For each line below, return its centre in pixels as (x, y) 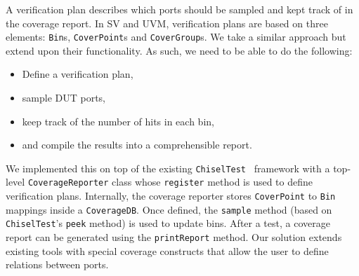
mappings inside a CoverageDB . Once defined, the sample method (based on (169, 209)
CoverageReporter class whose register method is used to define (170, 182)
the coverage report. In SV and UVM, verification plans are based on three (167, 23)
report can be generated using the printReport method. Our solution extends (174, 237)
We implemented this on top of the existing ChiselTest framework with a (168, 168)
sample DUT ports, (64, 98)
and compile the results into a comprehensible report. (137, 145)
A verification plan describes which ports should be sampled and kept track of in (179, 9)
